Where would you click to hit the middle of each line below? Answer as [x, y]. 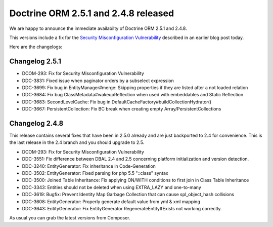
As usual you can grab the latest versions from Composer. [70, 218]
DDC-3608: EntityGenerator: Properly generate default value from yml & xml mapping [111, 201]
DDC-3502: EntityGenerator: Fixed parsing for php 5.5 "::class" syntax [95, 173]
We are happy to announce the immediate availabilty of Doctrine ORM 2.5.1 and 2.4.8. [98, 28]
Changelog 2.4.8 [36, 123]
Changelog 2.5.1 [35, 62]
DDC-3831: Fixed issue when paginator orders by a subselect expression [98, 81]
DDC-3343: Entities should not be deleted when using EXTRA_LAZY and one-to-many [112, 187]
